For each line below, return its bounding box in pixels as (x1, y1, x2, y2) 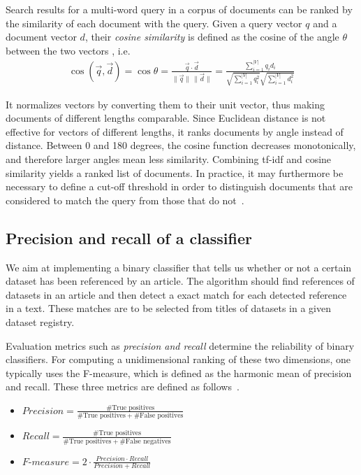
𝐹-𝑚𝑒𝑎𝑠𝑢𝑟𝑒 (22, 457, 70, 467)
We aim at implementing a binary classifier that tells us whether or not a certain (6, 260, 352, 274)
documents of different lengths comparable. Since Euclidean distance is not (6, 111, 326, 125)
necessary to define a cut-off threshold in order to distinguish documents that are (6, 179, 353, 194)
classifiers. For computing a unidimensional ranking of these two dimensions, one (6, 352, 351, 367)
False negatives (125, 437, 171, 445)
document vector (6, 29, 77, 44)
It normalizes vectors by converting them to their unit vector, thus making (6, 97, 325, 111)
